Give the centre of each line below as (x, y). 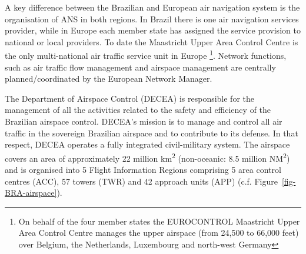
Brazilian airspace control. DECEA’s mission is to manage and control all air (144, 121)
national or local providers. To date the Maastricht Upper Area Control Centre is (152, 41)
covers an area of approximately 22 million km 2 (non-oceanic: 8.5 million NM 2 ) (147, 157)
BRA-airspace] (31, 193)
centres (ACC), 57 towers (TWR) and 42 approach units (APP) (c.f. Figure (141, 181)
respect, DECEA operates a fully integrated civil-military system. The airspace (147, 144)
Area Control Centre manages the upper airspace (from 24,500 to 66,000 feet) (159, 233)
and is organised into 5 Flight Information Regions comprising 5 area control (143, 170)
